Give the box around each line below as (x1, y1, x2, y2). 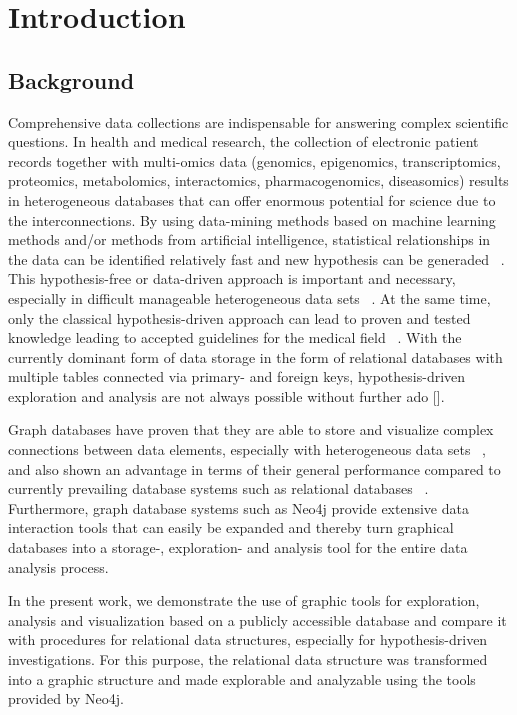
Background (8, 64, 135, 95)
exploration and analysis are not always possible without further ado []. (8, 385, 445, 406)
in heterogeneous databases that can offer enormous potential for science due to (8, 189, 496, 210)
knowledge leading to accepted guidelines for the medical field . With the (8, 327, 462, 348)
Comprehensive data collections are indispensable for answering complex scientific (8, 111, 509, 132)
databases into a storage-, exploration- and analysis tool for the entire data (8, 537, 468, 558)
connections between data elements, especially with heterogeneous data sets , (8, 439, 487, 460)
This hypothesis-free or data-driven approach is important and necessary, (8, 268, 456, 289)
